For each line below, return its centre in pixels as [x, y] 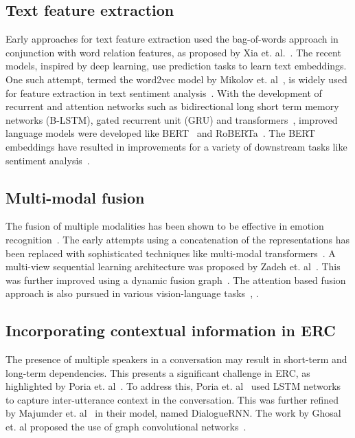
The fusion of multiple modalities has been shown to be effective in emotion [165, 226]
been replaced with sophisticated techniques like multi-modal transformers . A [171, 253]
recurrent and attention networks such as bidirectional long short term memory [172, 106]
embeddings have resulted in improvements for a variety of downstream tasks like [176, 146]
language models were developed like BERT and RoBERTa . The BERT [160, 133]
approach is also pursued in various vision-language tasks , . [132, 293]
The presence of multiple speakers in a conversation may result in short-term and [176, 359]
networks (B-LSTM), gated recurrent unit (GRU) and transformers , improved [172, 119]
